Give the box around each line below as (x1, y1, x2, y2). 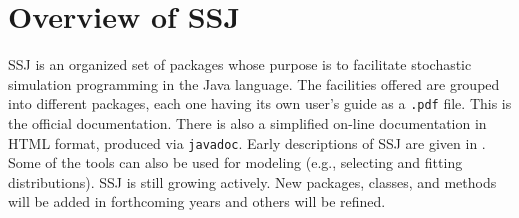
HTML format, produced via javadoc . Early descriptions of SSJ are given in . (8, 132, 486, 153)
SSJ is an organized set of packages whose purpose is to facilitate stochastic (8, 54, 472, 75)
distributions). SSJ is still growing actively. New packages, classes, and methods (8, 171, 497, 192)
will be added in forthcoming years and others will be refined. (8, 191, 386, 212)
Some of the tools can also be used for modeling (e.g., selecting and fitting (8, 152, 463, 173)
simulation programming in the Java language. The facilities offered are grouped (8, 73, 500, 94)
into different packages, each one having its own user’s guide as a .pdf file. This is (8, 93, 512, 114)
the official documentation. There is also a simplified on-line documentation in (8, 112, 487, 133)
